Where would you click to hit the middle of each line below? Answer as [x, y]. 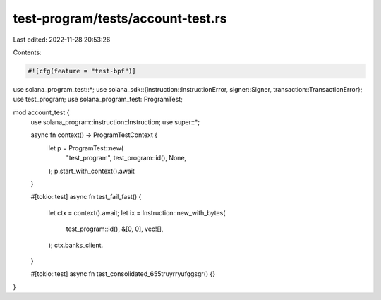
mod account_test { [41, 112]
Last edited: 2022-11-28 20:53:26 [62, 40]
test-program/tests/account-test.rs [120, 18]
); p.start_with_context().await [92, 171]
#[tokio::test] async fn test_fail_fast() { [86, 197]
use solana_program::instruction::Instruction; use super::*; [115, 122]
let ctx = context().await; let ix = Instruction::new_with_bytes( [137, 212]
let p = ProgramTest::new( [86, 148]
